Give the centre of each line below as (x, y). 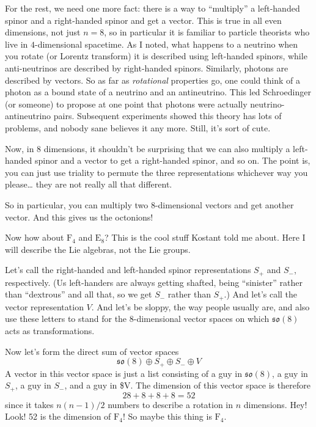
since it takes (29, 404)
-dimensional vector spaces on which (201, 319)
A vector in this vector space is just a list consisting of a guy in (123, 373)
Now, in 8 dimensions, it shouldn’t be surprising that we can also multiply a (148, 148)
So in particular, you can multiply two (77, 204)
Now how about (35, 237)
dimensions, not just (43, 32)
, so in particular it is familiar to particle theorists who (207, 32)
